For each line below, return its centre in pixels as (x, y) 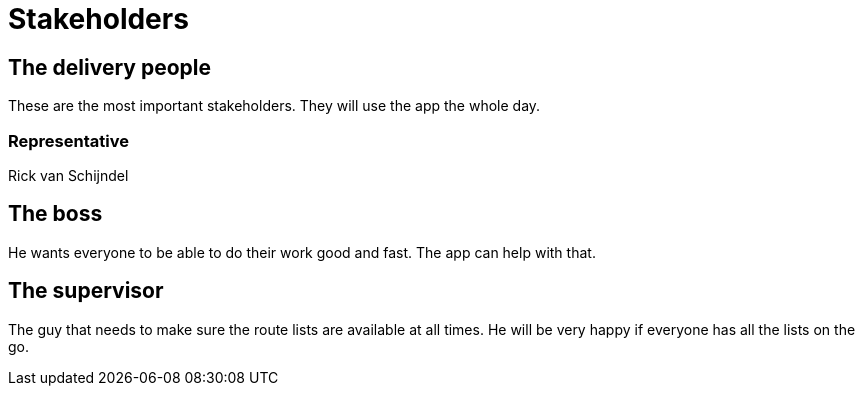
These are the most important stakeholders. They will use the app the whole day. (274, 106)
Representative (68, 140)
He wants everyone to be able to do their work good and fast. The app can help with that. (302, 252)
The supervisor (86, 291)
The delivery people (109, 67)
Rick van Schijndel (68, 175)
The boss (55, 214)
